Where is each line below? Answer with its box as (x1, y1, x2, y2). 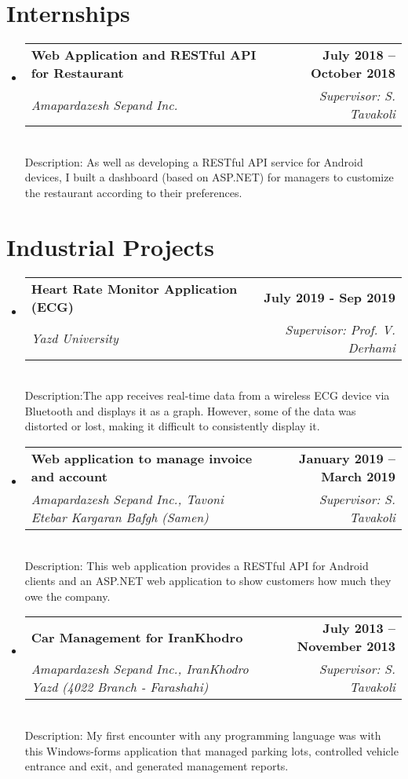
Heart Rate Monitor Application (31, 279, 238, 298)
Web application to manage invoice (31, 449, 253, 467)
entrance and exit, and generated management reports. (24, 758, 289, 774)
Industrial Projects (6, 230, 215, 262)
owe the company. (24, 587, 111, 604)
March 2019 (321, 467, 395, 485)
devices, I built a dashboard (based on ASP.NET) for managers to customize (24, 169, 394, 185)
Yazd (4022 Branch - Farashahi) (31, 678, 209, 697)
